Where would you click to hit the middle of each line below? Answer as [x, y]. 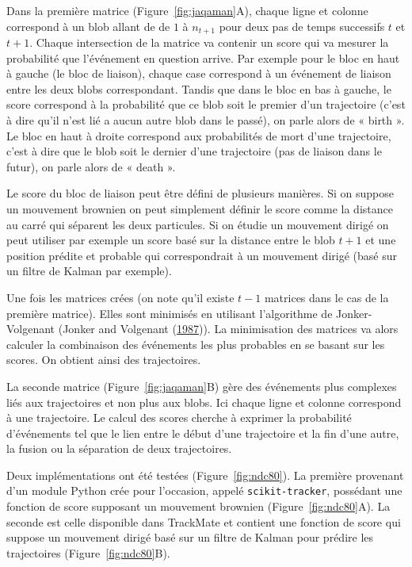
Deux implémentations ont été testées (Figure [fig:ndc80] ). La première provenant [205, 475]
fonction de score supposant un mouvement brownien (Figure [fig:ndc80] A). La [198, 506]
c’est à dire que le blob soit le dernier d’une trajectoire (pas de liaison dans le [194, 151]
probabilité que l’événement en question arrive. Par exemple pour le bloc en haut [203, 57]
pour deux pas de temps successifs [302, 26]
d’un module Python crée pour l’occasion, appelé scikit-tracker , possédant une [204, 490]
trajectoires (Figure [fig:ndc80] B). [88, 552]
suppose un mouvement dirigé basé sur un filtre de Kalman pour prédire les [190, 537]
